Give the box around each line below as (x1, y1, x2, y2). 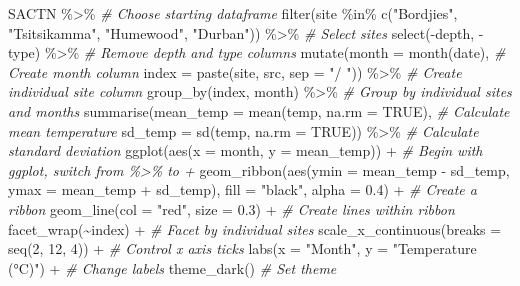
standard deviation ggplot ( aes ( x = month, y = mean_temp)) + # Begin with (8, 140, 483, 161)
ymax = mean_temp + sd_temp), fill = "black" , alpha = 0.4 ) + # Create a (8, 179, 477, 200)
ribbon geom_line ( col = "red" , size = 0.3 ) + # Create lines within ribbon (8, 198, 455, 219)
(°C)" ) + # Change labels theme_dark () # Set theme (8, 257, 337, 278)
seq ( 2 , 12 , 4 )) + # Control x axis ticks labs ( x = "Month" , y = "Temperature (8, 238, 477, 259)
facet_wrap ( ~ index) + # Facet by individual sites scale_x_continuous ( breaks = (8, 218, 502, 239)
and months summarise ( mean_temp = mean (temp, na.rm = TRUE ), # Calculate (8, 100, 510, 121)
